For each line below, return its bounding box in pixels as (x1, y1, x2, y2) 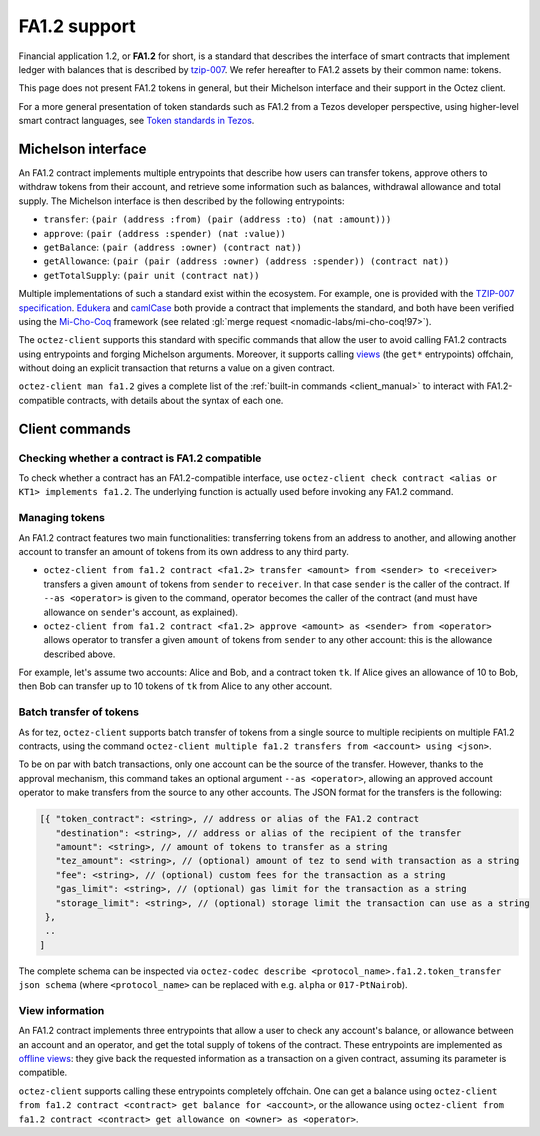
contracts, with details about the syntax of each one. (66, 394, 284, 406)
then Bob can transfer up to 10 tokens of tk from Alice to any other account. (18, 680, 333, 692)
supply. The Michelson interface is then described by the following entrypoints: (18, 195, 345, 207)
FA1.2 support (18, 15, 136, 37)
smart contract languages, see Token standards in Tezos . (18, 115, 255, 127)
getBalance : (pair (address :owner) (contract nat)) (43, 241, 302, 253)
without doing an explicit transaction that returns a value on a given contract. (18, 362, 335, 374)
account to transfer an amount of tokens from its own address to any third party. (18, 545, 349, 557)
